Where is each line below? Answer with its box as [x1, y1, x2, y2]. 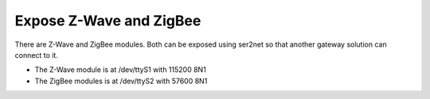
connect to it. [14, 50, 59, 59]
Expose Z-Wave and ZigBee [14, 12, 201, 29]
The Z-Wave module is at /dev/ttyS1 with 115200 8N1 [34, 65, 206, 74]
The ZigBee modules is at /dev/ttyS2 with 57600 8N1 [34, 76, 208, 86]
